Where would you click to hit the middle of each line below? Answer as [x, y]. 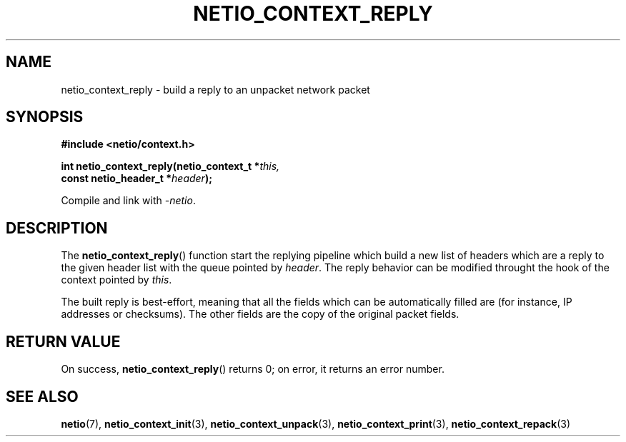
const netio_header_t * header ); [136, 179]
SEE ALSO [42, 396]
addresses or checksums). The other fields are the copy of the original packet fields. [260, 314]
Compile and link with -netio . [128, 201]
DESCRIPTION [57, 228]
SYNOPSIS [45, 117]
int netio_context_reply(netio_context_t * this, [170, 166]
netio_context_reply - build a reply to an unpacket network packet [215, 89]
